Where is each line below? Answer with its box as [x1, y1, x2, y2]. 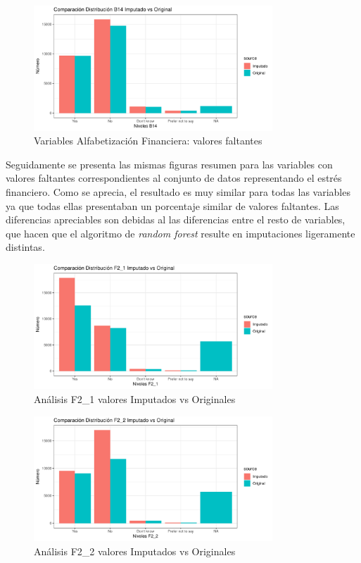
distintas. [6, 240, 45, 254]
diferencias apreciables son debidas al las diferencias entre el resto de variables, [6, 212, 346, 227]
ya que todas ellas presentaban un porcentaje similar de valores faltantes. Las [6, 198, 339, 213]
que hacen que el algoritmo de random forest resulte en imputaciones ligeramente [6, 225, 355, 240]
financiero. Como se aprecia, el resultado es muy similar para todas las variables [6, 184, 350, 199]
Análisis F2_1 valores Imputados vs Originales [34, 392, 236, 406]
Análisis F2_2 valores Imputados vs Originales [34, 543, 236, 558]
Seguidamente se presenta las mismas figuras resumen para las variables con [6, 156, 333, 171]
